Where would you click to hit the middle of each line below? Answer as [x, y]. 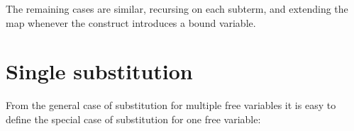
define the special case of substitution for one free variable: [133, 119]
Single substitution [99, 71]
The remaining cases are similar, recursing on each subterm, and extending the [177, 8]
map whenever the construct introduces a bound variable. [131, 22]
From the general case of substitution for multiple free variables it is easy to [171, 105]
